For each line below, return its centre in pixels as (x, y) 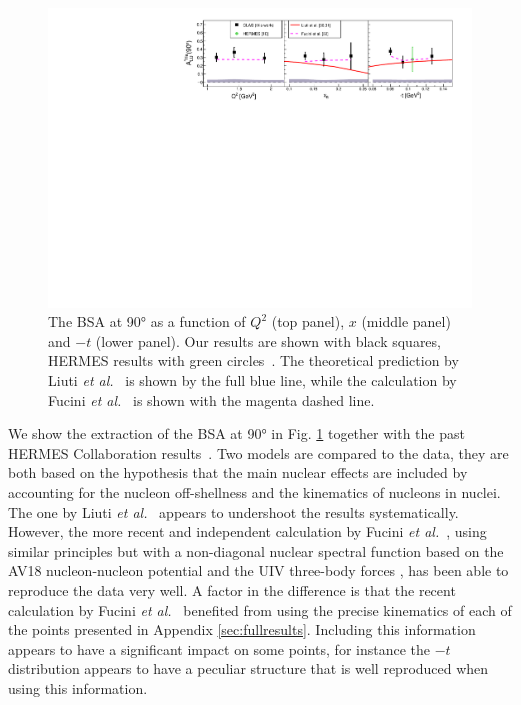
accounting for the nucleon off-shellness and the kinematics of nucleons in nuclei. (254, 492)
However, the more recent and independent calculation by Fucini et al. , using (247, 531)
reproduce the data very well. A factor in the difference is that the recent (232, 589)
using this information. (78, 687)
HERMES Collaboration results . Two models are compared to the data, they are (258, 452)
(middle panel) (406, 321)
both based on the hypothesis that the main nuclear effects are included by (238, 472)
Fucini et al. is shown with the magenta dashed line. (211, 399)
